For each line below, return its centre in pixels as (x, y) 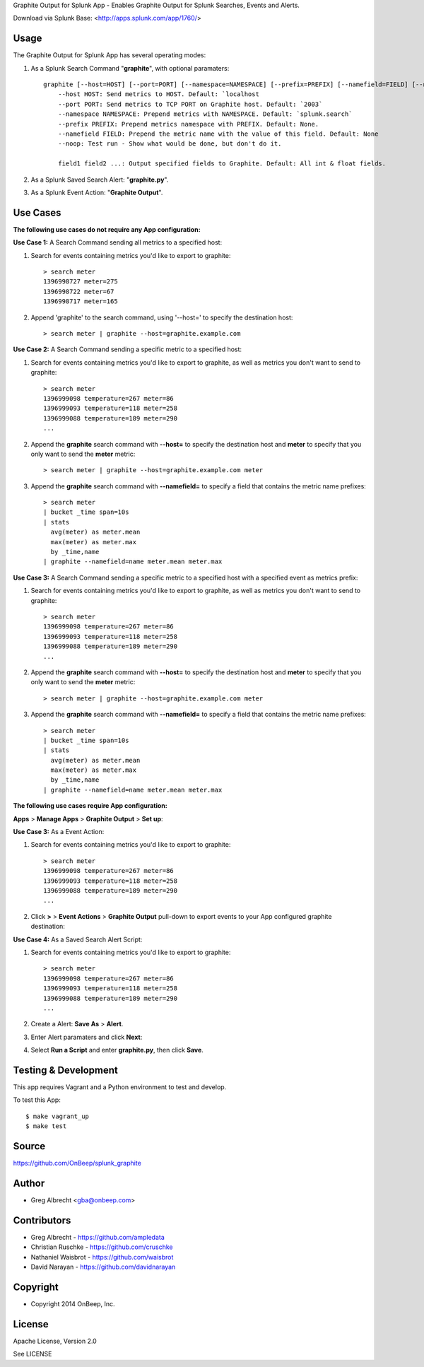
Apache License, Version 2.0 (55, 1341)
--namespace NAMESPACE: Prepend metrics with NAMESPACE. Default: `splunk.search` (205, 114)
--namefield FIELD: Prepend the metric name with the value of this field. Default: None (218, 134)
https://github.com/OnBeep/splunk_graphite (77, 1163)
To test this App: (37, 1100)
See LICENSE (33, 1354)
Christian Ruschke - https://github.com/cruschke (102, 1247)
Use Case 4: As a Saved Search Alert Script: (78, 939)
